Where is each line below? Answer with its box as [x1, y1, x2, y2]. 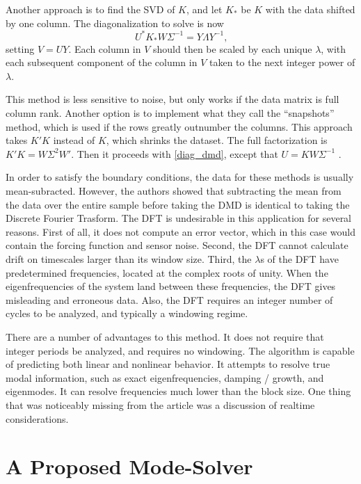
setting [6, 41, 35, 56]
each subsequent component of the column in [6, 55, 198, 70]
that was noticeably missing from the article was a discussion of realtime [6, 397, 315, 412]
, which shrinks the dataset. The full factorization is [106, 133, 328, 147]
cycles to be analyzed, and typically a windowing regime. [6, 306, 248, 321]
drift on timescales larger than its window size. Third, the [6, 252, 252, 266]
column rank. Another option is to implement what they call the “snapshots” [6, 106, 335, 120]
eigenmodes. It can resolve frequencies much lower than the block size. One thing [6, 384, 351, 398]
